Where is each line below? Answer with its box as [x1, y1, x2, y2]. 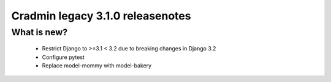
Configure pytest [42, 53, 85, 61]
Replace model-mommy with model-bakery [42, 61, 152, 69]
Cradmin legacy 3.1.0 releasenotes [11, 9, 191, 22]
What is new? [11, 27, 68, 38]
